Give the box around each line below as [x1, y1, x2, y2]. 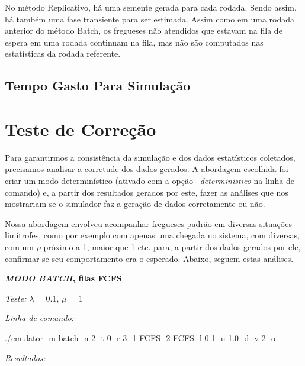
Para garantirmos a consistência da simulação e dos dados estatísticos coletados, [5, 151, 296, 163]
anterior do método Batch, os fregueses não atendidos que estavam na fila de [5, 24, 282, 37]
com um [5, 241, 34, 253]
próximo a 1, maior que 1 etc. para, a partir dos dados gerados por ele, [43, 241, 301, 253]
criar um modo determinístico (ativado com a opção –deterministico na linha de [5, 174, 294, 187]
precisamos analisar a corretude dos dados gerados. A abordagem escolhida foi [5, 163, 288, 175]
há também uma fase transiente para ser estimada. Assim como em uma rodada [5, 12, 294, 25]
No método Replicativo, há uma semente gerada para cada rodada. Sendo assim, [5, 1, 297, 13]
